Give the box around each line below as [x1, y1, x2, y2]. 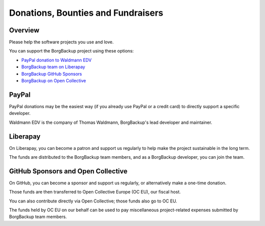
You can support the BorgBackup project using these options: [9, 48, 134, 54]
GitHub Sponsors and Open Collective [9, 167, 128, 175]
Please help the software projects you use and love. [9, 39, 114, 45]
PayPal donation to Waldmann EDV [21, 57, 92, 63]
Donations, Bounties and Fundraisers [9, 7, 164, 18]
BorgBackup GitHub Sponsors [21, 71, 82, 77]
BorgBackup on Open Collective [21, 78, 86, 84]
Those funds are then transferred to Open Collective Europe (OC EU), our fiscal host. [9, 189, 181, 195]
